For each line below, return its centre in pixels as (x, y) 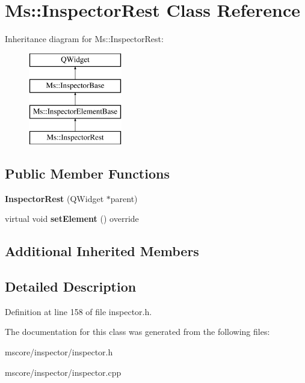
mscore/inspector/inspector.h (59, 352)
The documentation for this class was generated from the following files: (137, 332)
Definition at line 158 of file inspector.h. (79, 311)
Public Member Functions (87, 173)
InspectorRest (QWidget (54, 198)
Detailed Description (71, 286)
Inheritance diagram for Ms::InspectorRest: (84, 39)
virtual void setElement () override (72, 219)
